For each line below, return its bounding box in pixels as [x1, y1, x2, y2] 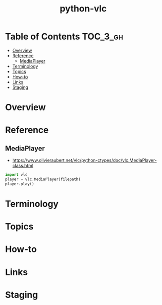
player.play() [5, 181, 35, 186]
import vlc [5, 172, 28, 177]
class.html [12, 162, 34, 169]
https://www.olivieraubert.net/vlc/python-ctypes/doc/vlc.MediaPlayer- [12, 157, 157, 163]
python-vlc [59, 3, 107, 14]
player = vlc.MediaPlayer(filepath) [5, 177, 81, 182]
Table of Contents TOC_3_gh [5, 31, 123, 42]
